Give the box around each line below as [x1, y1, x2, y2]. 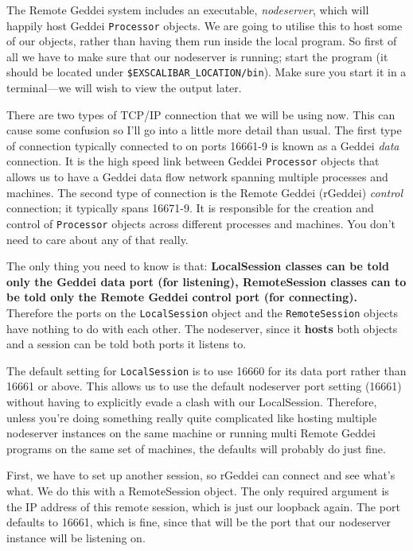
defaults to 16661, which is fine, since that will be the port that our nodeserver [6, 514, 392, 530]
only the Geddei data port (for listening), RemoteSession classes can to [6, 273, 407, 289]
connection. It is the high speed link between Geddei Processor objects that [6, 153, 380, 169]
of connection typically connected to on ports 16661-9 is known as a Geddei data [6, 137, 399, 153]
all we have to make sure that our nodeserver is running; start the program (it [6, 48, 388, 64]
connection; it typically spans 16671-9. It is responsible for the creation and [6, 200, 374, 216]
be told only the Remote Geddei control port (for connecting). [6, 289, 357, 305]
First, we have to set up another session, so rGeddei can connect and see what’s [6, 467, 395, 483]
